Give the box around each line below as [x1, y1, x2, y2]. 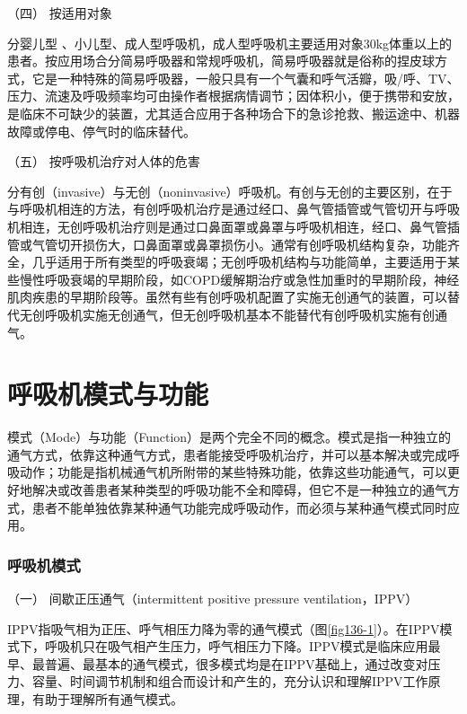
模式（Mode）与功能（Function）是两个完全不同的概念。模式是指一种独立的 [7, 428, 452, 446]
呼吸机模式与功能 [7, 375, 209, 412]
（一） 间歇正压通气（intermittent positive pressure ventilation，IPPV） [7, 589, 419, 607]
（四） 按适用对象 [7, 4, 112, 22]
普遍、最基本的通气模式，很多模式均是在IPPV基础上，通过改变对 [44, 654, 428, 673]
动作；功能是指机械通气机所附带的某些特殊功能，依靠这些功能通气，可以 [19, 463, 447, 481]
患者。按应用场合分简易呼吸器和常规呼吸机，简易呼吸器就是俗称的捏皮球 [7, 51, 435, 70]
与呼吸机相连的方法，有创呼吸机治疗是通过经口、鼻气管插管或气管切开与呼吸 [7, 199, 460, 218]
